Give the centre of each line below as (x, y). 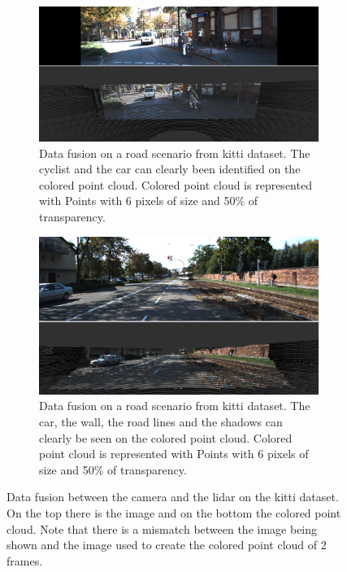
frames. (25, 560)
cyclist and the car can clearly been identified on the (170, 169)
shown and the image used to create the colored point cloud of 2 (167, 545)
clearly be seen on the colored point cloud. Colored (166, 437)
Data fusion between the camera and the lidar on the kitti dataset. (173, 497)
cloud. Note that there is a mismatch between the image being (162, 528)
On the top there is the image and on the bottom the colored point (174, 513)
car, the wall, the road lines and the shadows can (161, 422)
